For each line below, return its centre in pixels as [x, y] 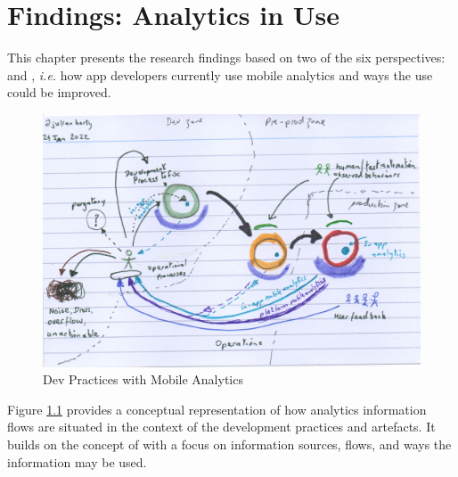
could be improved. [59, 92]
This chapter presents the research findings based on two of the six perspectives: [226, 58]
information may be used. [77, 461]
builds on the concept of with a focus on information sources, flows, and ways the [229, 444]
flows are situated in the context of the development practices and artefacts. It [221, 427]
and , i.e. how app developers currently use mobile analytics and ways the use [220, 74]
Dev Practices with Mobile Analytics [143, 379]
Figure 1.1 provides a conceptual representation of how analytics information [217, 409]
